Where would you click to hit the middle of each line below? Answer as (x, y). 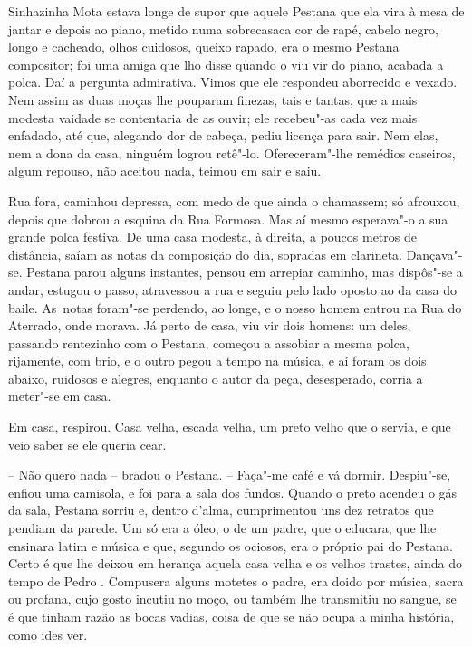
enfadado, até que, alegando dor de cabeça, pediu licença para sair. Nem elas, (223, 135)
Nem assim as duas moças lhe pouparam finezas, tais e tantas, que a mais (213, 99)
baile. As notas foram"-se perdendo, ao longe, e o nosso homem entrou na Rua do (235, 307)
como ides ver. (48, 634)
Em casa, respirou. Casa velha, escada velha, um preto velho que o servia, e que (230, 427)
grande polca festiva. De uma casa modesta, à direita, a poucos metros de (212, 237)
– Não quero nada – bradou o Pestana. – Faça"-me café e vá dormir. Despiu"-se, (230, 475)
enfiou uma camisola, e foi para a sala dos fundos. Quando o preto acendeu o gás (233, 492)
